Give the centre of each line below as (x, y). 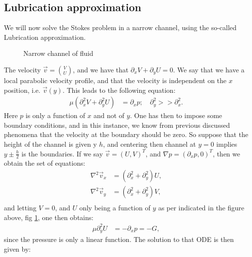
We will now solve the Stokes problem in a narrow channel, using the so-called (120, 27)
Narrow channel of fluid (58, 53)
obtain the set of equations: (45, 163)
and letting (20, 208)
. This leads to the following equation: (119, 90)
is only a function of (55, 115)
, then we (227, 153)
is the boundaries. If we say (62, 153)
